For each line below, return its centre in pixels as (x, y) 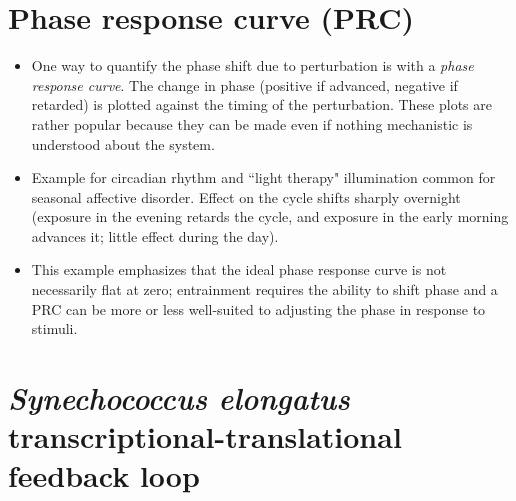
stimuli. (54, 328)
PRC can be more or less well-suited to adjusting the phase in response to (258, 308)
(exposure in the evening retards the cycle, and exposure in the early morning (270, 216)
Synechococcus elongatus (179, 398)
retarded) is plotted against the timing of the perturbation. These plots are (261, 104)
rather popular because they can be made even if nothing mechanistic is (252, 123)
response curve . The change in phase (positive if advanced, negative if (244, 84)
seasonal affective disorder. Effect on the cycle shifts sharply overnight (246, 196)
